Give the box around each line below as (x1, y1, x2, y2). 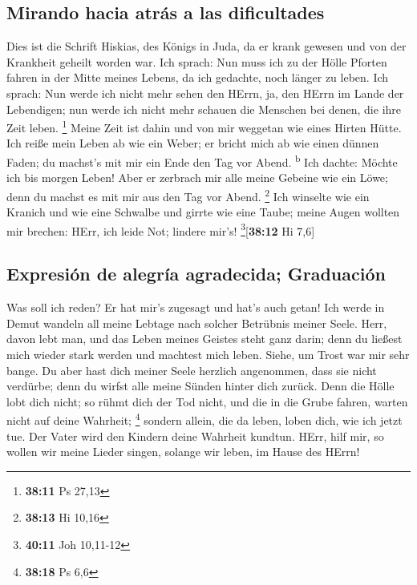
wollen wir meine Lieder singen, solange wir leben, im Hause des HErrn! (6, 443, 360, 460)
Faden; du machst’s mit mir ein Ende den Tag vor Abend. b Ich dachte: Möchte (6, 151, 398, 170)
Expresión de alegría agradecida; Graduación (6, 261, 386, 286)
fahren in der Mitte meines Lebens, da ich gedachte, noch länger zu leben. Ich (6, 69, 389, 86)
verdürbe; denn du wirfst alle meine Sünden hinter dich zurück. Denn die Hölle (6, 377, 395, 394)
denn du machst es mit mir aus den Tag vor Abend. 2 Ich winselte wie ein (6, 185, 370, 204)
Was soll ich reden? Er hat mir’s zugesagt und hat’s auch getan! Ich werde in (6, 299, 385, 316)
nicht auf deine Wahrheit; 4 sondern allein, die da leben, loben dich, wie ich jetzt (6, 409, 403, 428)
